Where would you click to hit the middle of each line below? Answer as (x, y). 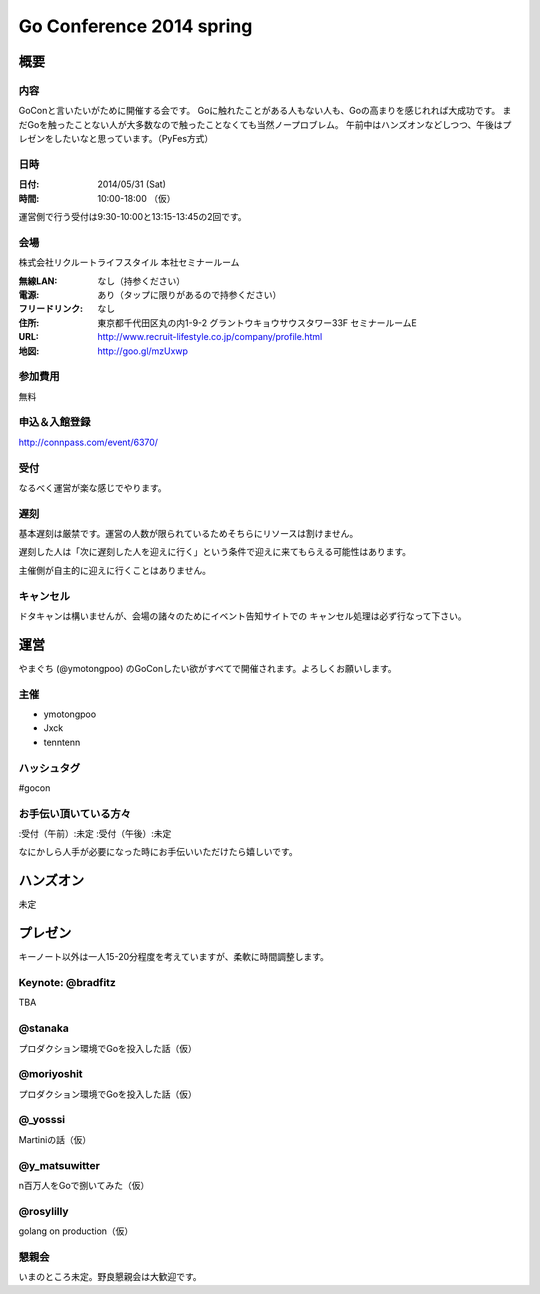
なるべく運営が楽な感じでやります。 (92, 487)
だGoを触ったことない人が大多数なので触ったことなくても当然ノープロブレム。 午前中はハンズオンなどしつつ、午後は (261, 124)
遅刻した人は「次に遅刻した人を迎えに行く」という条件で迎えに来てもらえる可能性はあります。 (215, 552)
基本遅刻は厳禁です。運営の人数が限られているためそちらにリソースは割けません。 (188, 534)
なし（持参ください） (141, 281)
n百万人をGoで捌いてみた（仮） (84, 1185)
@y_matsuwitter (59, 1165)
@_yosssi (41, 1120)
